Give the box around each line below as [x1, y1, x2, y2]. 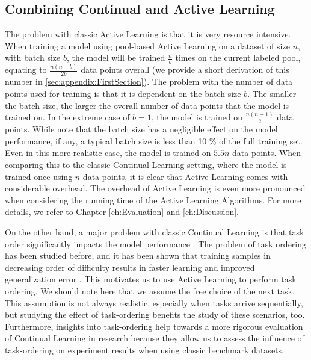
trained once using [5, 170, 73, 182]
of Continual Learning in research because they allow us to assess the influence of [5, 332, 304, 344]
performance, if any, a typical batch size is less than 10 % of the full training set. [5, 134, 303, 147]
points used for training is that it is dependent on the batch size [5, 87, 241, 99]
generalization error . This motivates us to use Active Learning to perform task [5, 273, 297, 285]
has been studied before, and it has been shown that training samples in [5, 249, 271, 262]
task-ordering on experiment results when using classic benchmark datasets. [5, 343, 284, 356]
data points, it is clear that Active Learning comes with [82, 170, 288, 182]
